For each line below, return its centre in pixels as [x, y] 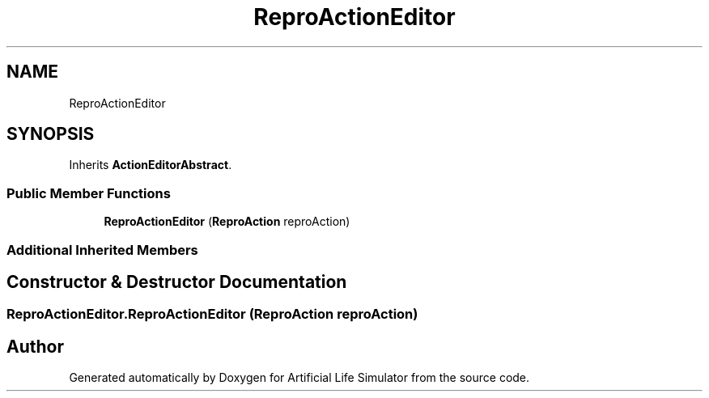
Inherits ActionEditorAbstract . [151, 165]
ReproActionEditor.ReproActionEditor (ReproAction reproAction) [212, 314]
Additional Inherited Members [102, 250]
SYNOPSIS [51, 134]
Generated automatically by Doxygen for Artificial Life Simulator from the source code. [299, 378]
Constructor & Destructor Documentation [177, 282]
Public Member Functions [89, 193]
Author [35, 346]
